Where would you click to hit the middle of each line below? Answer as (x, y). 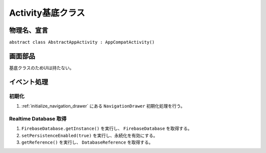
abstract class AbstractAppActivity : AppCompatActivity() (82, 42)
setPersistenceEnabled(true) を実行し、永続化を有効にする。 (89, 135)
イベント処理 (29, 82)
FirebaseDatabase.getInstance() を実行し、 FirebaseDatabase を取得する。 (107, 128)
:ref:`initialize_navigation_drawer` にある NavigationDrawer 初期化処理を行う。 (103, 106)
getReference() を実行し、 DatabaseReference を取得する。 (87, 142)
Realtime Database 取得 (38, 119)
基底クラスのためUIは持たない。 (41, 68)
